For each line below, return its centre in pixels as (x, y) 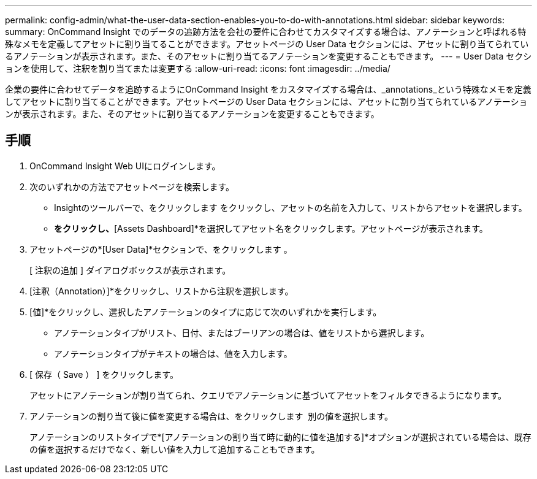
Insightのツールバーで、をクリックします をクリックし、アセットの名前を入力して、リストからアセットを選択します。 (291, 207)
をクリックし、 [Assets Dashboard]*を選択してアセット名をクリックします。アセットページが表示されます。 (271, 228)
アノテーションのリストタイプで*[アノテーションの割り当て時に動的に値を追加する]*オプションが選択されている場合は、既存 (280, 437)
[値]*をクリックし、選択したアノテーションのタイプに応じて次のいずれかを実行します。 (206, 312)
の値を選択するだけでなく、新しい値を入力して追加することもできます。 (175, 449)
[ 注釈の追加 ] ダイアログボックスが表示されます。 (130, 270)
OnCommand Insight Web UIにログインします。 (125, 166)
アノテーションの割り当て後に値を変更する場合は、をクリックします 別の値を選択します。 (211, 416)
